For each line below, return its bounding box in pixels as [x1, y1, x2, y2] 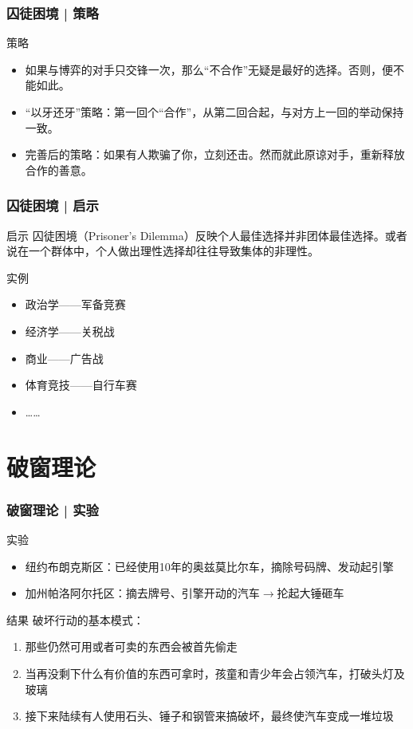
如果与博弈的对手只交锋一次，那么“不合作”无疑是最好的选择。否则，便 [25, 61, 394, 77]
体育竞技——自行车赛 [25, 376, 137, 393]
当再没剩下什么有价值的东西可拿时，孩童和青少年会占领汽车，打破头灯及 [25, 664, 405, 681]
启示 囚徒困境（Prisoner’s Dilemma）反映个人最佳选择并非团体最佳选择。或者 [6, 227, 407, 243]
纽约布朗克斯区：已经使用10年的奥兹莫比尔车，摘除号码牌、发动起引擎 [25, 558, 394, 574]
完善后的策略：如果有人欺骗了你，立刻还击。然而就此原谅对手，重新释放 [25, 146, 405, 163]
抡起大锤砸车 [277, 585, 344, 601]
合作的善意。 [25, 161, 92, 178]
